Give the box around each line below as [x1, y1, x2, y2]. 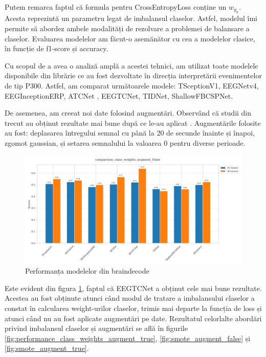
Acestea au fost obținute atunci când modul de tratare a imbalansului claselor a [5, 293, 255, 303]
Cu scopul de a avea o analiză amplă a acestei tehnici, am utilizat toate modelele [5, 60, 258, 71]
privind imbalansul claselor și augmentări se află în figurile [5, 323, 188, 333]
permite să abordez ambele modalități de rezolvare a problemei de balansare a [5, 23, 250, 33]
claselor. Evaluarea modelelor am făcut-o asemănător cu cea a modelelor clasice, [5, 33, 255, 43]
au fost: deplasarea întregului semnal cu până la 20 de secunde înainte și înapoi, [5, 127, 255, 138]
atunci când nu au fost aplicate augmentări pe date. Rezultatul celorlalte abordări [5, 313, 262, 323]
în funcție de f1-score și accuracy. [5, 43, 108, 54]
